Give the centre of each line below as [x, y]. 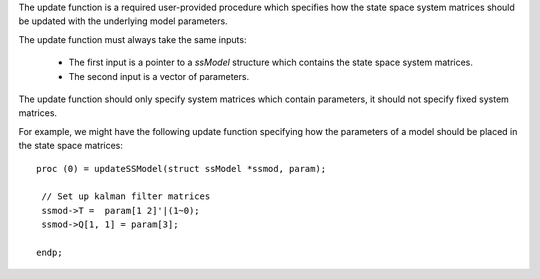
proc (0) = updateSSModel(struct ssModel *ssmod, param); [181, 168]
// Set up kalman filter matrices [126, 196]
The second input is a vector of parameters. [159, 76]
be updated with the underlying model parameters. [123, 21]
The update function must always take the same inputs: [132, 39]
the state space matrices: [71, 146]
